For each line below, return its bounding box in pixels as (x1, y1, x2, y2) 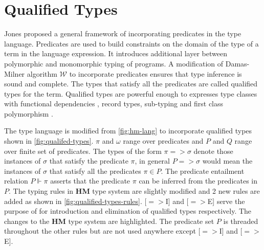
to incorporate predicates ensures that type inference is (69, 68, 242, 79)
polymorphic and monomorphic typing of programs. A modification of (4, 58, 224, 69)
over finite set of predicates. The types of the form (4, 145, 162, 156)
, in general (135, 155, 170, 166)
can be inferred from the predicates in (139, 175, 258, 186)
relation (4, 175, 28, 186)
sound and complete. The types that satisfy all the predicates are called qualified (4, 78, 258, 89)
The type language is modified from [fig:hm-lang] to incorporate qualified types (4, 125, 252, 136)
